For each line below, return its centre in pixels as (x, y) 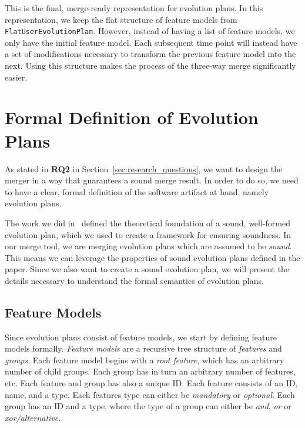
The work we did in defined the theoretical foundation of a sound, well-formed (148, 223)
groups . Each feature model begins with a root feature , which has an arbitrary (145, 360)
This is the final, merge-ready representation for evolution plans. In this (134, 8)
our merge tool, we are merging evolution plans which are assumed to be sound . (148, 246)
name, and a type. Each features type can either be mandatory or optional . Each (150, 394)
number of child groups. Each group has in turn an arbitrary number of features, (150, 371)
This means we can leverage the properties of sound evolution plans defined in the (152, 257)
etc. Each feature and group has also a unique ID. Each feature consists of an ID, (151, 383)
